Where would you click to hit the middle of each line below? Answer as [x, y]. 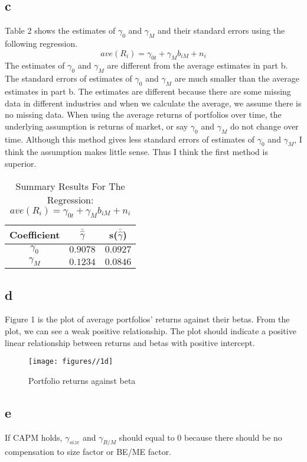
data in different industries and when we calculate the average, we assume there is [153, 103]
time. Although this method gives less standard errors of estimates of [130, 139]
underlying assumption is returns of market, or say [97, 126]
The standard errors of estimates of [68, 78]
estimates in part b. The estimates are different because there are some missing [148, 91]
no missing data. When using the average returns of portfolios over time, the [143, 114]
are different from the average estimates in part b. [197, 65]
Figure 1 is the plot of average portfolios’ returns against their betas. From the [147, 319]
